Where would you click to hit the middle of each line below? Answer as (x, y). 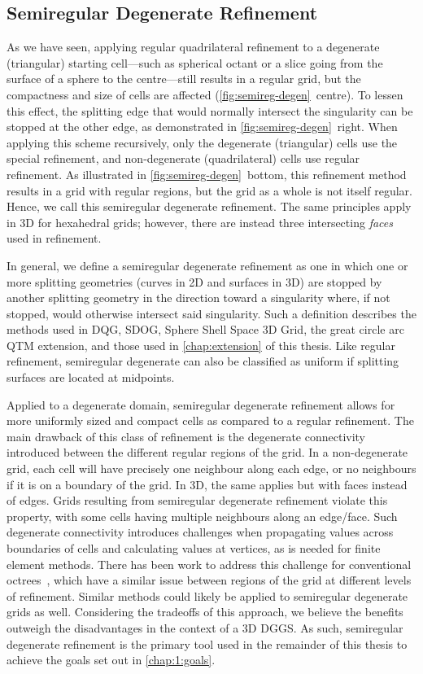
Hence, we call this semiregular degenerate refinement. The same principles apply (209, 206)
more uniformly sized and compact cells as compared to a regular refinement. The (210, 420)
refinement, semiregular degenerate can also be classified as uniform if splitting (203, 361)
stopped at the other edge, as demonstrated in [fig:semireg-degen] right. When (202, 127)
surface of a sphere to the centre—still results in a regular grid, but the (184, 79)
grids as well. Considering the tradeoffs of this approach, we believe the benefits (205, 612)
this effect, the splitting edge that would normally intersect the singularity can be (210, 110)
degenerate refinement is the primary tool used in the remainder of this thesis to (207, 643)
